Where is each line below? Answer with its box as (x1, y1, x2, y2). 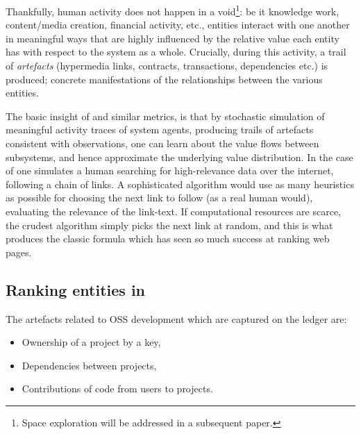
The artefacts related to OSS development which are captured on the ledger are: (6, 311, 347, 326)
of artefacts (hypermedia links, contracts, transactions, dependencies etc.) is (6, 58, 328, 73)
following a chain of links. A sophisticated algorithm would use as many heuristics (6, 176, 354, 191)
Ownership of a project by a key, (22, 335, 161, 349)
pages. (6, 244, 32, 259)
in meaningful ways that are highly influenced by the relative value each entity (6, 31, 339, 45)
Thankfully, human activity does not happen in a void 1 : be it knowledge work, (6, 2, 339, 18)
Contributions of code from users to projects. (22, 381, 213, 396)
